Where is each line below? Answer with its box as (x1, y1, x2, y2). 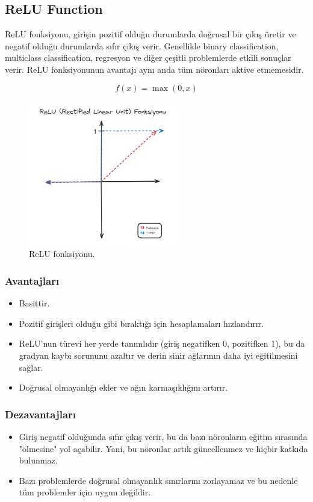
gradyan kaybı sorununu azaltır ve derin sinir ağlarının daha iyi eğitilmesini (19, 349, 298, 361)
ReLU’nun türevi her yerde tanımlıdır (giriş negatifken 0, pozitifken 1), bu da (19, 337, 305, 350)
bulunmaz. (19, 454, 58, 466)
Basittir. (19, 297, 50, 309)
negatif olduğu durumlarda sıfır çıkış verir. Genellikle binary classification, (5, 39, 279, 52)
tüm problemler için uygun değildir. (19, 486, 151, 498)
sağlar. (19, 361, 43, 373)
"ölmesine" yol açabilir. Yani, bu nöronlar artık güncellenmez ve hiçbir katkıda (19, 442, 308, 454)
